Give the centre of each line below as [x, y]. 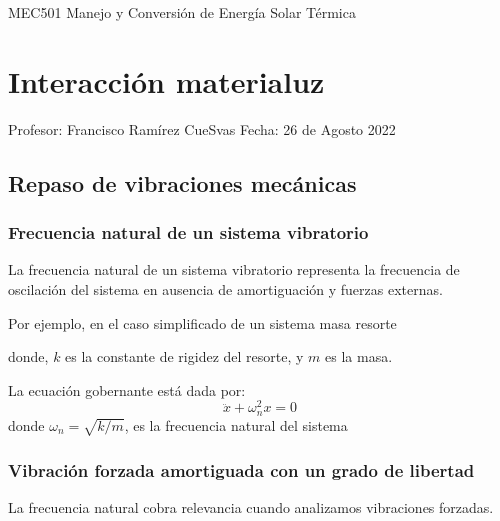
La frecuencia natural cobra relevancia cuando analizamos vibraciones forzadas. [251, 506]
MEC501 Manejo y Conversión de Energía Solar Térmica [182, 12]
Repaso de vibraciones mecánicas [182, 182]
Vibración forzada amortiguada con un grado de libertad [241, 469]
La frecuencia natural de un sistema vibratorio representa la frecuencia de [234, 269]
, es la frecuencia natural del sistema [236, 424]
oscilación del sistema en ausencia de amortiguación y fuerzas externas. [225, 288]
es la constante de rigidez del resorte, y [184, 356]
